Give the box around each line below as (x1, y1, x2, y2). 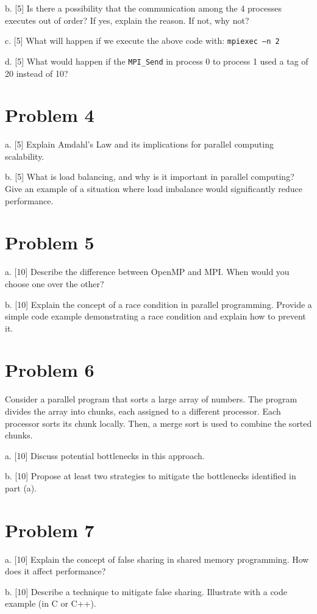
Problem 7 (5, 517, 94, 542)
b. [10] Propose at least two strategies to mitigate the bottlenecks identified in (5, 469, 296, 482)
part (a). (5, 481, 37, 494)
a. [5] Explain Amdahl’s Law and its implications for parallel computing (5, 138, 274, 151)
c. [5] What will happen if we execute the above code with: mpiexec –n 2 (5, 34, 280, 47)
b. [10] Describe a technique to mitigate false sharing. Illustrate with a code (5, 585, 287, 598)
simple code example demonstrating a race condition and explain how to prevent (5, 310, 306, 323)
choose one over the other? (5, 277, 104, 290)
